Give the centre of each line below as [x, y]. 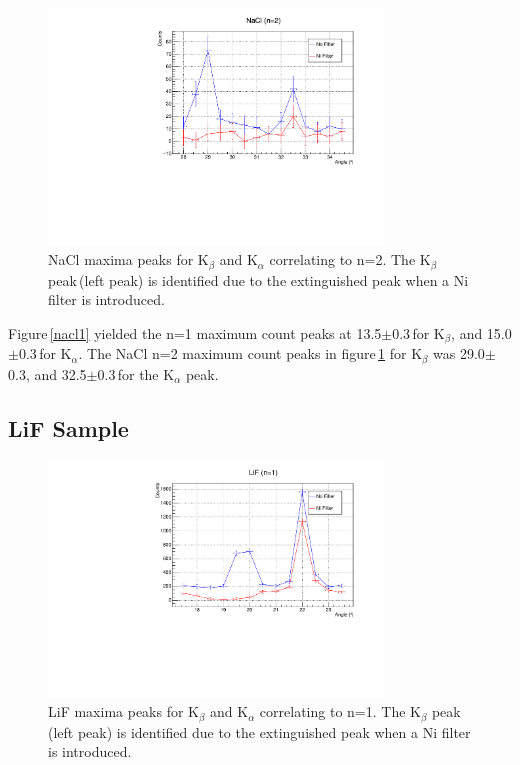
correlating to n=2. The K [350, 259]
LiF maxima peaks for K [124, 711]
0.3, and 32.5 [47, 373]
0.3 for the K [136, 373]
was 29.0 [459, 353]
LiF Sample [68, 427]
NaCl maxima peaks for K [128, 259]
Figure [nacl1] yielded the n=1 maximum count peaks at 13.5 [195, 332]
